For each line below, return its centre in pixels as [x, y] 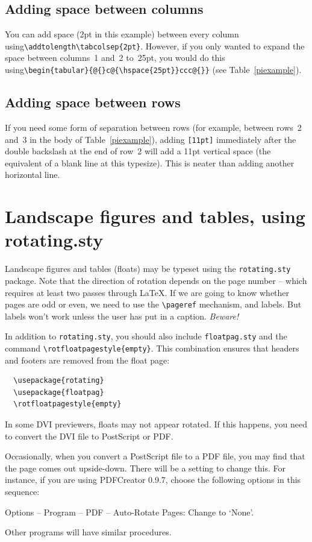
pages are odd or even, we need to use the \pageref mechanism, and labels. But [153, 304]
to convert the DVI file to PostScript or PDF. [89, 436]
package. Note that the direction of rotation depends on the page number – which [156, 280]
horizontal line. [33, 175]
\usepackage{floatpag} [59, 392]
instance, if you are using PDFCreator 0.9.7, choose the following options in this [153, 480]
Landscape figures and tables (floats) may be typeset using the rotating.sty [148, 269]
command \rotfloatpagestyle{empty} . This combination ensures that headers [152, 348]
